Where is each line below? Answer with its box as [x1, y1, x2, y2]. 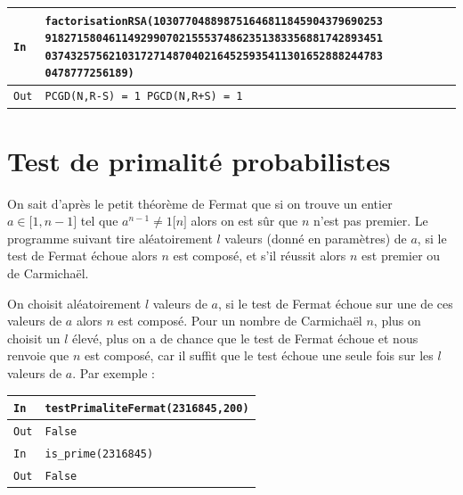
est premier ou [361, 246, 441, 265]
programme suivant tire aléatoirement [7, 228, 213, 247]
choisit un [7, 328, 61, 347]
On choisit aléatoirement [7, 293, 142, 312]
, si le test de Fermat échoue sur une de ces [217, 293, 453, 312]
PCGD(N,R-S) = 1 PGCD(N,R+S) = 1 [45, 90, 243, 103]
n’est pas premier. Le [313, 211, 428, 230]
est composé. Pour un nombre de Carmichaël [118, 311, 362, 330]
